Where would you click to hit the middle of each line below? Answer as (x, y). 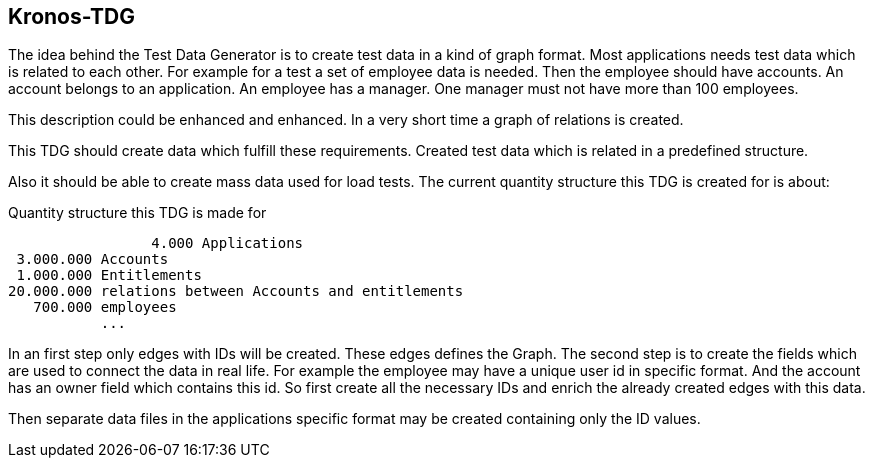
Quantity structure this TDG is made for (137, 213)
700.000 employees (105, 307)
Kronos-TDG (71, 16)
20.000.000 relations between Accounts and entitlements (236, 291)
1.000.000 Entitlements (109, 275)
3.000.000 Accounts (92, 259)
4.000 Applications (227, 243)
